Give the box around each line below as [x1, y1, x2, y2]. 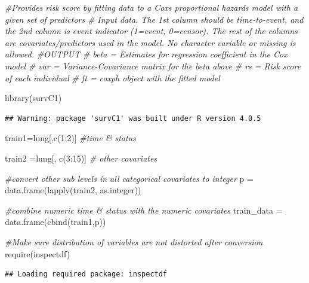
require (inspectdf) [5, 247, 70, 260]
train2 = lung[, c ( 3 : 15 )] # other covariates [5, 151, 157, 164]
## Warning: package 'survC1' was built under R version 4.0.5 [5, 114, 261, 123]
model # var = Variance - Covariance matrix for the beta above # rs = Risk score [5, 59, 301, 72]
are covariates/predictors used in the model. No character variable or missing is [5, 36, 296, 48]
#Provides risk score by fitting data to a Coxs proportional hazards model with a [5, 1, 298, 13]
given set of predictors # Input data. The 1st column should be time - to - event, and [5, 13, 304, 25]
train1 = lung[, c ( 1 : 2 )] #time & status [5, 132, 136, 144]
